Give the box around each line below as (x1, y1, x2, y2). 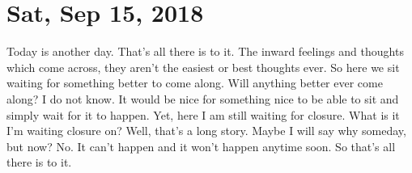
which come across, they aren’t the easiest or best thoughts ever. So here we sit (6, 58, 400, 75)
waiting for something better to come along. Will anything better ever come (6, 74, 383, 91)
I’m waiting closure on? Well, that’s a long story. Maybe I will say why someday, (6, 122, 406, 139)
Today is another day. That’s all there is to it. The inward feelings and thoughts (6, 43, 404, 60)
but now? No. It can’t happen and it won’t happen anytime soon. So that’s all (6, 137, 396, 154)
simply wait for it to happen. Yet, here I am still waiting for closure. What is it (6, 106, 400, 123)
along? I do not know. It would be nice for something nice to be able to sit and (6, 90, 399, 107)
